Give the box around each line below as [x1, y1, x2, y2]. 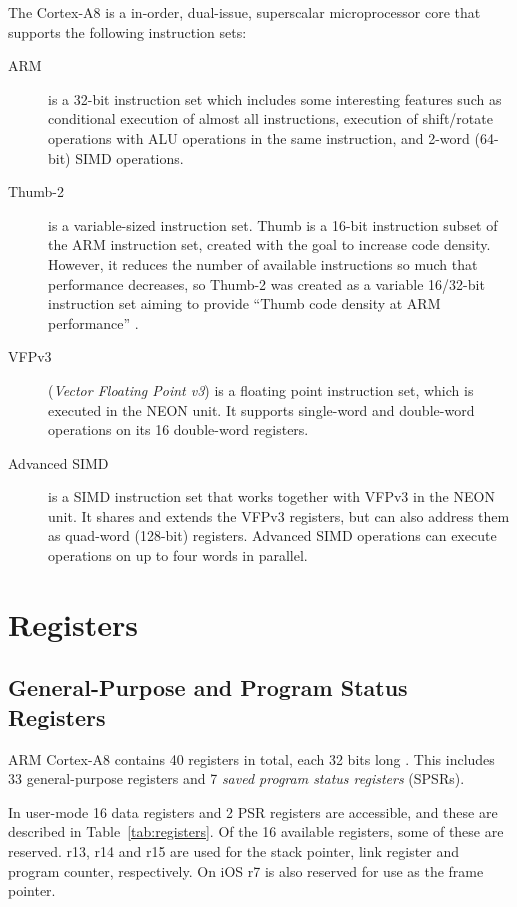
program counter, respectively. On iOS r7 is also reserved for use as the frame [8, 860, 484, 881]
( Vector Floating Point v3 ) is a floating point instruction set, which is [48, 379, 474, 400]
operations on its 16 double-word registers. [48, 419, 309, 440]
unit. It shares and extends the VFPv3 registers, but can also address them [48, 505, 510, 526]
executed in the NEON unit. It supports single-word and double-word [48, 399, 475, 420]
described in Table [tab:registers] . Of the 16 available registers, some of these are [8, 821, 504, 842]
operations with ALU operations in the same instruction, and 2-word [48, 127, 470, 148]
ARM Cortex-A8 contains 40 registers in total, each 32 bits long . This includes [8, 748, 495, 769]
